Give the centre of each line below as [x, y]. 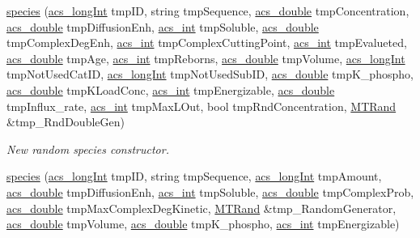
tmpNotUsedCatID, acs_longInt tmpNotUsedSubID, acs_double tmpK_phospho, [210, 74]
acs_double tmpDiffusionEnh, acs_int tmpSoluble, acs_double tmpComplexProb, [210, 191]
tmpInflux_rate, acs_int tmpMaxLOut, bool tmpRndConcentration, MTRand [202, 106]
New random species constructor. [88, 149]
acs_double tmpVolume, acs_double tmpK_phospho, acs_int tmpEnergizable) [203, 224]
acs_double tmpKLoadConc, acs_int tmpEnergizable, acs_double [171, 89]
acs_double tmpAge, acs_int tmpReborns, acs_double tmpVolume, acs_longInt [206, 58]
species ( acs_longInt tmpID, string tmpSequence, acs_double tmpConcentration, [208, 11]
